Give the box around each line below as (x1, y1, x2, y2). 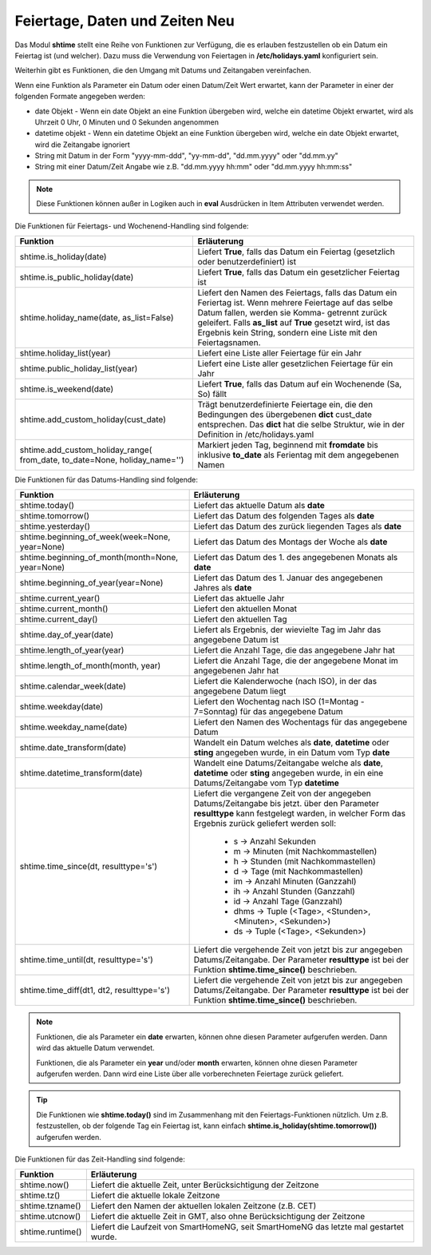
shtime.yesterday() (19, 521, 91, 532)
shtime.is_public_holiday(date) (19, 272, 134, 283)
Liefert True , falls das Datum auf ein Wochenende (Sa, (197, 379, 402, 390)
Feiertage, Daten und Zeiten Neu (14, 12, 235, 30)
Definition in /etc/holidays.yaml (197, 429, 314, 440)
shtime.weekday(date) (19, 701, 104, 713)
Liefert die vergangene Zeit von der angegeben (193, 788, 371, 799)
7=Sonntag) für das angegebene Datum (193, 706, 343, 717)
